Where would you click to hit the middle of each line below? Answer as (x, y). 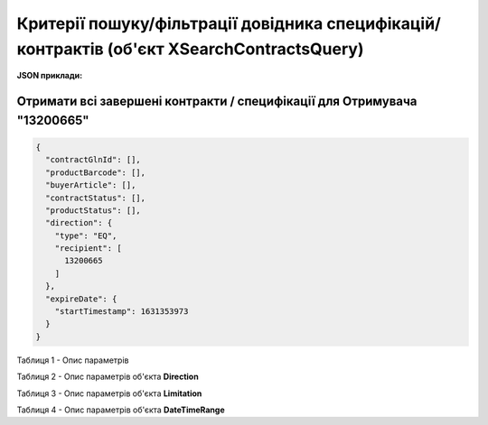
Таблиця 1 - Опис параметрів (73, 360)
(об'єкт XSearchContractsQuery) (235, 49)
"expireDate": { (81, 299)
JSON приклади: (50, 76)
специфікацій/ (384, 23)
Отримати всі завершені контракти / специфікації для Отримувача (217, 102)
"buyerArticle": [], (91, 185)
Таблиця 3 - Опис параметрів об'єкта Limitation (109, 393)
